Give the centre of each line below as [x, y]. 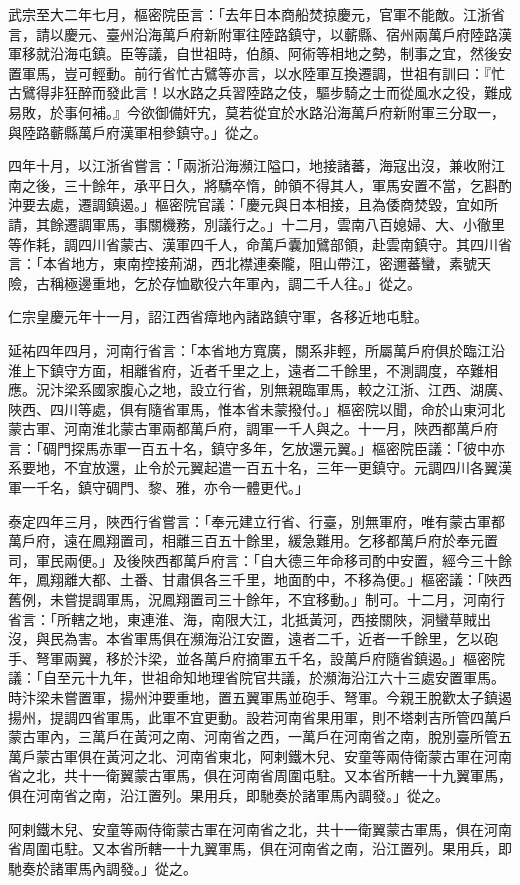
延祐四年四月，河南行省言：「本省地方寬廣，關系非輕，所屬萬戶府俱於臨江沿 [256, 349]
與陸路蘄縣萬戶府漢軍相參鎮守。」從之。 [137, 131]
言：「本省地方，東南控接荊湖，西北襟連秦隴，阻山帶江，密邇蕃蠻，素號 [242, 263]
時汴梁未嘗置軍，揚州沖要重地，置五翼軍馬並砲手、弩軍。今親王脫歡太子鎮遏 [260, 697]
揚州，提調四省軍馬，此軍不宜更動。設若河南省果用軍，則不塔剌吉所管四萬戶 [260, 716]
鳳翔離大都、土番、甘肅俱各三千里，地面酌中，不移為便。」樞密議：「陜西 [273, 579]
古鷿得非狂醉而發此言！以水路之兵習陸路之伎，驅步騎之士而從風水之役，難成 [260, 92]
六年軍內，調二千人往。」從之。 [319, 282]
